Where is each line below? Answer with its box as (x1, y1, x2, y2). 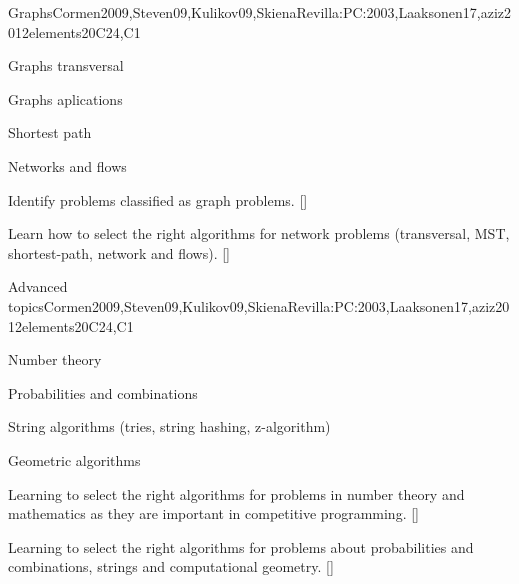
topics (8, 295, 44, 316)
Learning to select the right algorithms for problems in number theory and (8, 483, 465, 504)
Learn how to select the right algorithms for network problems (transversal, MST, (8, 223, 510, 244)
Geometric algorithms (8, 449, 141, 470)
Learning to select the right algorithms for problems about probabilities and (8, 536, 474, 557)
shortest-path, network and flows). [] (8, 242, 230, 263)
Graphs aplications (8, 88, 123, 109)
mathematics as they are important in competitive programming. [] (8, 503, 419, 524)
